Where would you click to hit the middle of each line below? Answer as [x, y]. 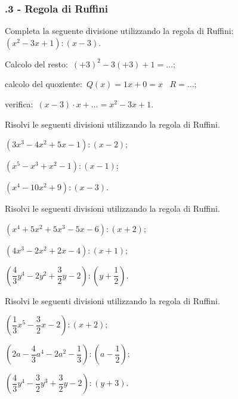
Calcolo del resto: [36, 64]
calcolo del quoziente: [44, 84]
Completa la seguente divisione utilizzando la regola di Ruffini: [119, 31]
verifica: [19, 104]
